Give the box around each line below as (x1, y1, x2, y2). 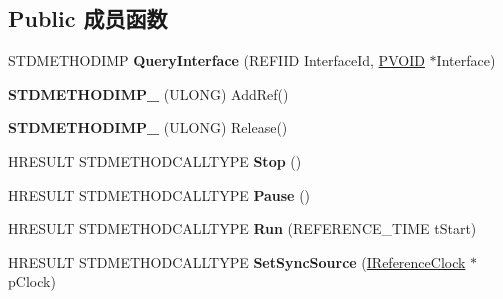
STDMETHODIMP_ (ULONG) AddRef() (8, 83, 289, 104)
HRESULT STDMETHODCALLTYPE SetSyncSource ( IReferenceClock (8, 251, 466, 272)
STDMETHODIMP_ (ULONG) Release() (8, 117, 288, 138)
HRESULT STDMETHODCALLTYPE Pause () (8, 184, 311, 205)
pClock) (8, 271, 56, 292)
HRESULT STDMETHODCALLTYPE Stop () (8, 150, 302, 171)
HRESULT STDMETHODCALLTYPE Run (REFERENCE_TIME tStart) (8, 218, 477, 239)
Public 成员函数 (8, 3, 168, 34)
